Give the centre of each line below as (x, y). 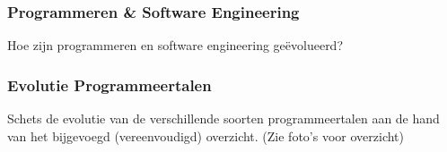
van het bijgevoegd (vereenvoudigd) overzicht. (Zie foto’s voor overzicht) (206, 135)
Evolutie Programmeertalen (110, 84)
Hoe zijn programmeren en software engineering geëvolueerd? (175, 45)
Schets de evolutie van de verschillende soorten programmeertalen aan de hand (223, 118)
